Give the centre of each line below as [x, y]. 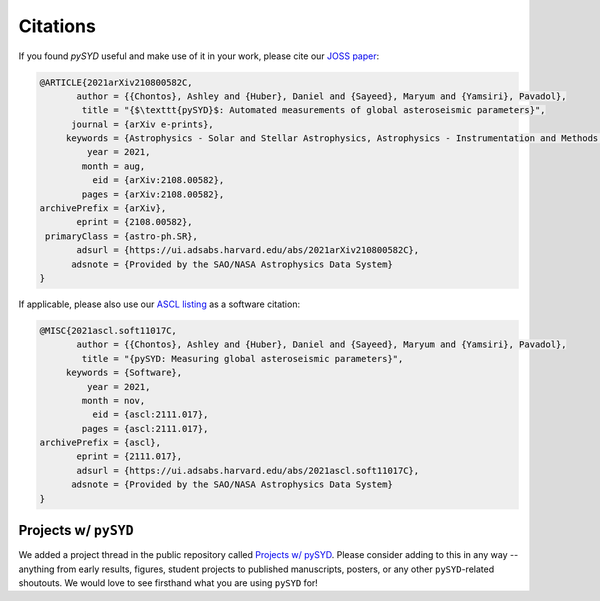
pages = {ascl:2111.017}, [145, 428]
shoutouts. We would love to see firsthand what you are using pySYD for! [168, 582]
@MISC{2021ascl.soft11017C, [108, 330]
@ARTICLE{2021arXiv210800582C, [116, 82]
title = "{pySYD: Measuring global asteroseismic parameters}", [242, 358]
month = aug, [113, 166]
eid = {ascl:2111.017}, [150, 414]
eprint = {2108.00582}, [135, 222]
